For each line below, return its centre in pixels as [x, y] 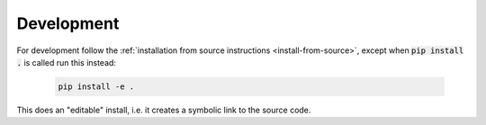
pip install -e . [96, 86]
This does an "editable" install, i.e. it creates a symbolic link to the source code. [164, 110]
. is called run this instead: [67, 62]
